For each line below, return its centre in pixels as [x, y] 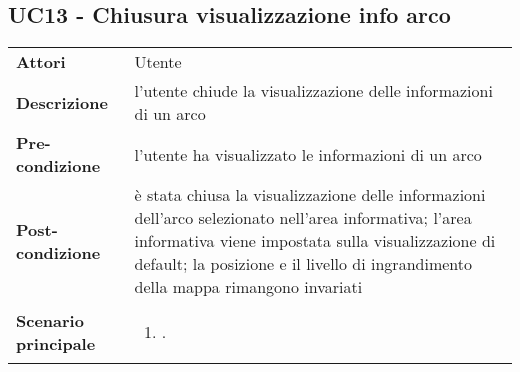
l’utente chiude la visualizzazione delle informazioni [313, 91]
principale [56, 343]
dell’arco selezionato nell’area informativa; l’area [303, 218]
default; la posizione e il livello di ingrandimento [303, 264]
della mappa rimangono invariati [248, 287]
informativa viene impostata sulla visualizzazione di [315, 241]
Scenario [50, 320]
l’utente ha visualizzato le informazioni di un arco [308, 154]
